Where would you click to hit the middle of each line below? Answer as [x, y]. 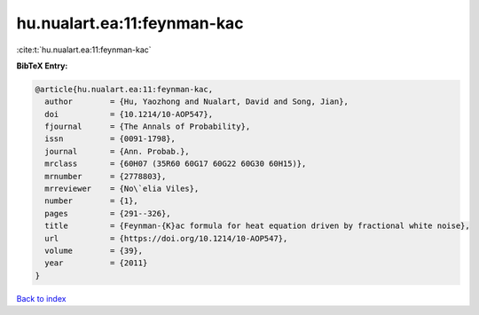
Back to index [41, 298]
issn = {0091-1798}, [110, 139]
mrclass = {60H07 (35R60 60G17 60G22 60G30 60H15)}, [176, 164]
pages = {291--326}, [108, 213]
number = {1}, [92, 201]
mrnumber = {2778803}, [106, 176]
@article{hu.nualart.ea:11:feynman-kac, [124, 89]
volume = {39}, [94, 251]
